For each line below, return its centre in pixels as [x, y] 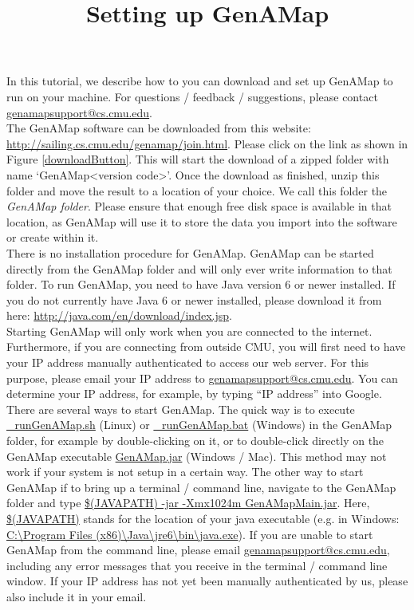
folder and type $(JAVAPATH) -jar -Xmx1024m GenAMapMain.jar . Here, [188, 503]
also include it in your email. [77, 596]
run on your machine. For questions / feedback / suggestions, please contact [192, 96]
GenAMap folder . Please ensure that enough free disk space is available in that [199, 206]
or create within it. [53, 237]
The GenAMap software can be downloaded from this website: [159, 128]
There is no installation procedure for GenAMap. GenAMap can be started [190, 252]
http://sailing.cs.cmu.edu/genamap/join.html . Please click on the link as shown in [207, 143]
